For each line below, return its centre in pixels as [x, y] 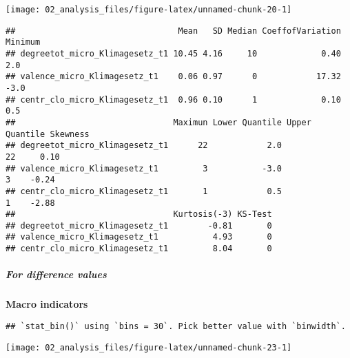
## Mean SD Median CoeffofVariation [173, 31]
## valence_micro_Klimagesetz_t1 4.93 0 [139, 237]
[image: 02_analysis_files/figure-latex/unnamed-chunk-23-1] [149, 347]
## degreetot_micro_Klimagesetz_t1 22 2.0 [144, 146]
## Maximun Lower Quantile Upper [158, 122]
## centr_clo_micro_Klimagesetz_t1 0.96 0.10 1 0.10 [173, 99]
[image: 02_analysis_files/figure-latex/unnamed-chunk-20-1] [149, 10]
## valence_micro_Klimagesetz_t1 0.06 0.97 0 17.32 [173, 77]
